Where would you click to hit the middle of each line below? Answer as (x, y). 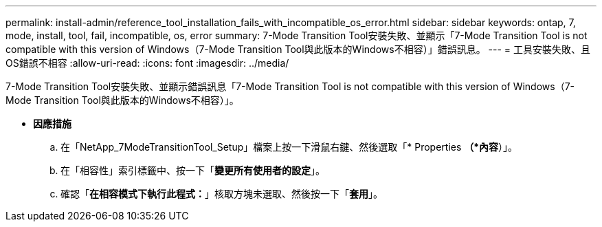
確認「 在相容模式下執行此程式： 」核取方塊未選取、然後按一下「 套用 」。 (222, 194)
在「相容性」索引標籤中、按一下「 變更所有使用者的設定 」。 (193, 170)
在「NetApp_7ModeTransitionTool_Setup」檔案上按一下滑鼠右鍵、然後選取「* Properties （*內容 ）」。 (289, 147)
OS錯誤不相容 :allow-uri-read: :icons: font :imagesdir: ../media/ (147, 63)
